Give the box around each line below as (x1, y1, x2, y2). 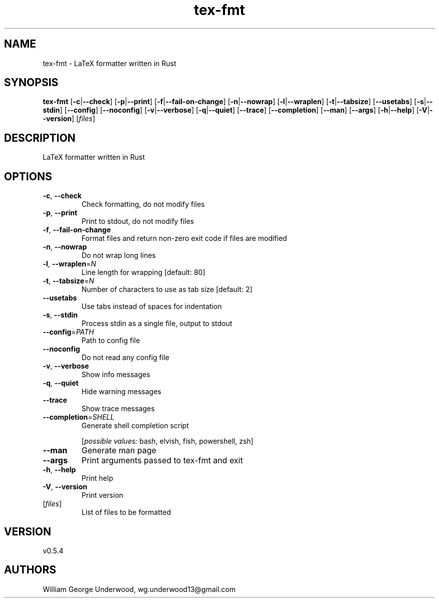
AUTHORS (4, 563, 57, 576)
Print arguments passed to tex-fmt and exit (81, 455, 243, 466)
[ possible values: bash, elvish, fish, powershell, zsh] (81, 437, 254, 446)
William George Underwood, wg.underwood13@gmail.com (43, 584, 236, 593)
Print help (81, 474, 113, 483)
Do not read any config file (81, 353, 169, 362)
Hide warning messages (81, 387, 161, 396)
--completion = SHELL (43, 413, 115, 422)
